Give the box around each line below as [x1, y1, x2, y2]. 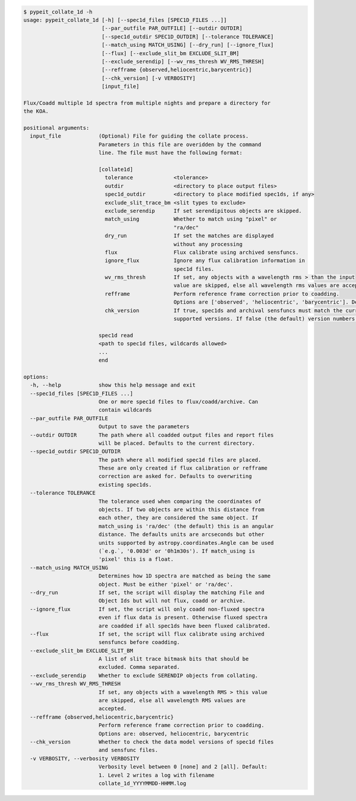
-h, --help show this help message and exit [30, 382, 196, 388]
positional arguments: [23, 125, 90, 132]
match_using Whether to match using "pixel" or [104, 216, 277, 222]
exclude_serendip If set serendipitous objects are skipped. [104, 208, 302, 214]
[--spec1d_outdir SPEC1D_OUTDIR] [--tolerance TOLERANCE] [101, 33, 274, 40]
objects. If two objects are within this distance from [98, 506, 265, 513]
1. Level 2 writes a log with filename [98, 771, 215, 778]
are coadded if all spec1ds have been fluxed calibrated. [98, 623, 271, 629]
